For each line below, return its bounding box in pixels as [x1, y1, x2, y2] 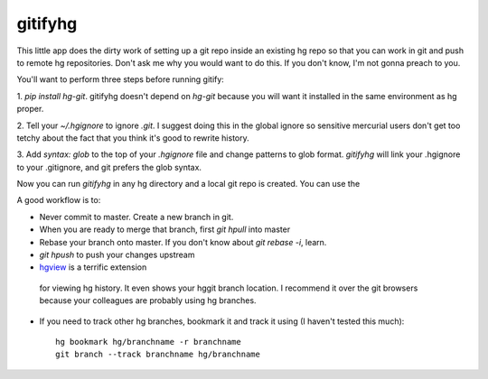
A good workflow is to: [16, 195, 101, 206]
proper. [16, 104, 44, 115]
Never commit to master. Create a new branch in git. [39, 211, 234, 222]
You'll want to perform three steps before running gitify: [16, 74, 225, 85]
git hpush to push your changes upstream [39, 249, 195, 261]
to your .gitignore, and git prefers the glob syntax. [16, 162, 202, 172]
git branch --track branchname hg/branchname [55, 349, 261, 360]
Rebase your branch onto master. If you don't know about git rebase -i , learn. [39, 236, 327, 247]
